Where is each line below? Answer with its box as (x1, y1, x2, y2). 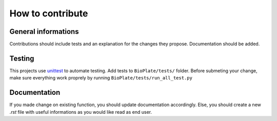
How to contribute (9, 8, 88, 19)
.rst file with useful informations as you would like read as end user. (9, 109, 152, 115)
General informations (9, 27, 79, 36)
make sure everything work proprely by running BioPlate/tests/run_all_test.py (9, 75, 192, 81)
